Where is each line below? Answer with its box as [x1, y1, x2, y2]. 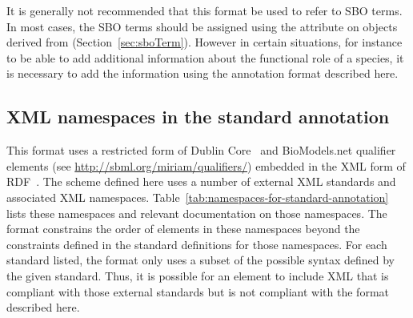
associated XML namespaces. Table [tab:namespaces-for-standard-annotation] [6, 188, 389, 205]
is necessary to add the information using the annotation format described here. [6, 65, 399, 82]
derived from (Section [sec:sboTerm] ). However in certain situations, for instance [6, 34, 403, 50]
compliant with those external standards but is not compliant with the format [6, 283, 390, 300]
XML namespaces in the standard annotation [6, 104, 390, 129]
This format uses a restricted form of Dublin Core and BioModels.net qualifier [6, 142, 396, 159]
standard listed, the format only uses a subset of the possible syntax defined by [6, 252, 395, 268]
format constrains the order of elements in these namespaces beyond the [6, 220, 360, 237]
